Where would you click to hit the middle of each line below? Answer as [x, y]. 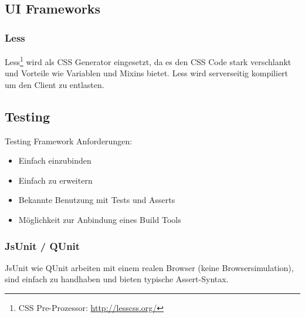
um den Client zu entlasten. [55, 84]
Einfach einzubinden [55, 160]
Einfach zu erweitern [55, 180]
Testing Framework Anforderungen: [69, 141]
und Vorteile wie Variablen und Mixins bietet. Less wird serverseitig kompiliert [147, 73]
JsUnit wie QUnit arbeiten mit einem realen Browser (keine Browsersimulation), [149, 267]
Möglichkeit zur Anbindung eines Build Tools [100, 220]
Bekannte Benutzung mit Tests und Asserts [97, 200]
